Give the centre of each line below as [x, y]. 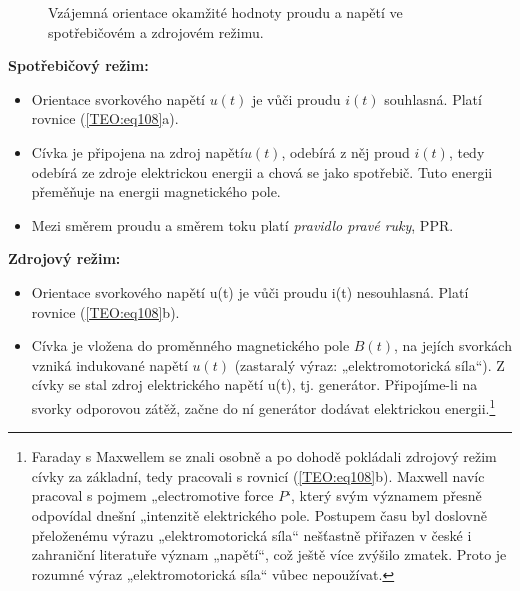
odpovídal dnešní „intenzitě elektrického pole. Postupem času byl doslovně [259, 514]
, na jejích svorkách [453, 345]
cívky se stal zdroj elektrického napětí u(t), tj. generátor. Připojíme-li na [254, 384]
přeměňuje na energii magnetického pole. [156, 191]
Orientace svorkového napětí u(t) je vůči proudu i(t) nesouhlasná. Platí [250, 291]
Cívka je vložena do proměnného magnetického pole [190, 345]
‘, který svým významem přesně [384, 495]
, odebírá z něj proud [345, 151]
